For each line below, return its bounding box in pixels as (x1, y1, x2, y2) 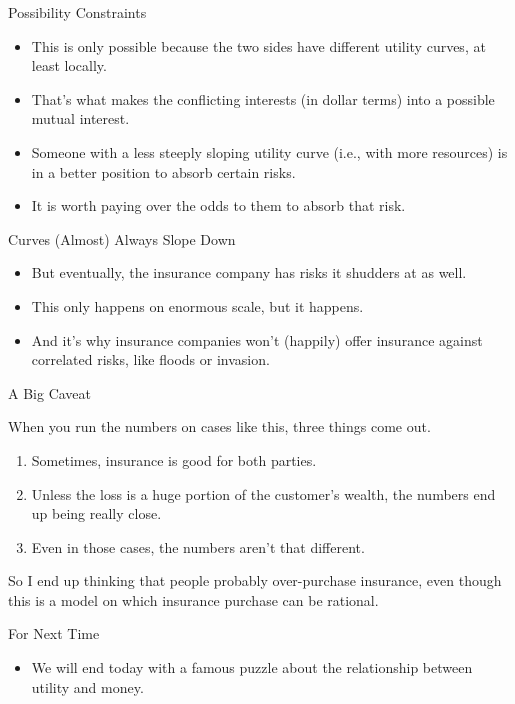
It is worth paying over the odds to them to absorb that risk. (31, 195, 406, 216)
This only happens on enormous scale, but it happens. (31, 295, 364, 316)
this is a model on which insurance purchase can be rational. (8, 589, 379, 610)
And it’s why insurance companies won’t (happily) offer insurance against (31, 329, 483, 350)
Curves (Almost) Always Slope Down (8, 228, 236, 249)
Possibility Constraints (8, 2, 147, 22)
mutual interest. (31, 108, 130, 129)
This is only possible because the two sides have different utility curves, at (31, 35, 486, 56)
